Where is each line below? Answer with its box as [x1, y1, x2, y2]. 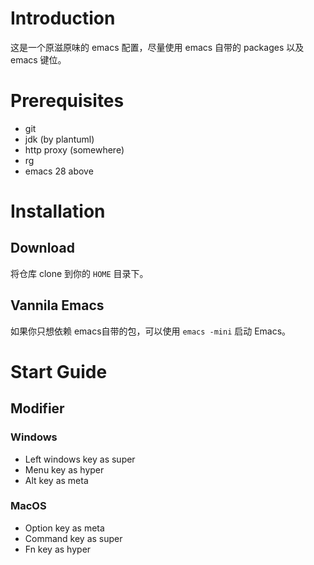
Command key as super [24, 532, 123, 544]
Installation [10, 200, 106, 223]
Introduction [10, 7, 116, 30]
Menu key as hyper [24, 463, 105, 476]
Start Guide [10, 360, 108, 383]
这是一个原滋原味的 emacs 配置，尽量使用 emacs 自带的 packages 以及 [10, 41, 305, 53]
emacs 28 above [24, 165, 94, 177]
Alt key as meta [24, 474, 89, 486]
